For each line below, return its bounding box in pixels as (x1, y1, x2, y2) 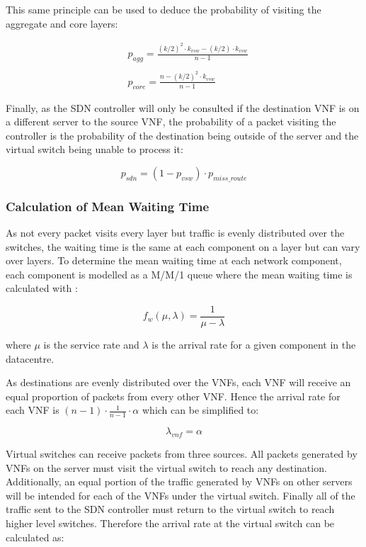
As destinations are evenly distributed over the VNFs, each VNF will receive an (6, 375, 351, 390)
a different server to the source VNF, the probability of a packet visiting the (6, 114, 336, 129)
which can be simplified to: (142, 402, 259, 417)
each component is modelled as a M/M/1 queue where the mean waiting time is (6, 266, 353, 281)
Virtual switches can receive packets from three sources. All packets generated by (6, 446, 358, 461)
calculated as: (6, 529, 64, 544)
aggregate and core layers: (6, 16, 118, 30)
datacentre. (6, 351, 55, 366)
